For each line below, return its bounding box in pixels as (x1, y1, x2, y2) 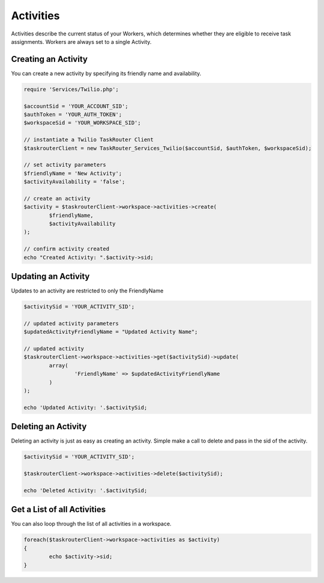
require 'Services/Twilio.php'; (23, 86, 119, 92)
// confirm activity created (23, 246, 110, 252)
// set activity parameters (23, 162, 106, 168)
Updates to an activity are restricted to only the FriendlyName (11, 287, 164, 294)
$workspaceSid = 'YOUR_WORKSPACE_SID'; (23, 119, 141, 126)
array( (49, 362, 68, 369)
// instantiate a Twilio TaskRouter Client (23, 136, 154, 143)
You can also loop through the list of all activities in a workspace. (11, 520, 172, 528)
